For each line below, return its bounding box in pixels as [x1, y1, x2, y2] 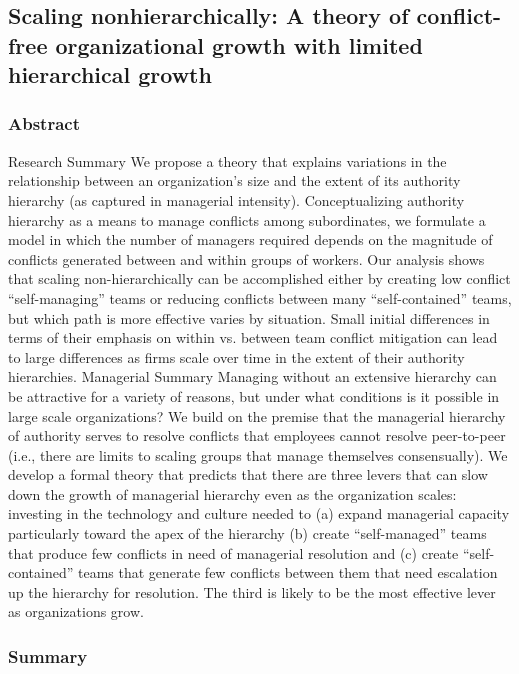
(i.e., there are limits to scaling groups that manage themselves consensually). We [8, 444, 508, 465]
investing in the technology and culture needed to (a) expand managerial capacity [8, 503, 510, 524]
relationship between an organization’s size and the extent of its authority [8, 170, 461, 191]
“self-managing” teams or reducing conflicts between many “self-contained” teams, [8, 287, 512, 308]
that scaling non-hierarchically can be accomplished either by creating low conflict [8, 268, 511, 289]
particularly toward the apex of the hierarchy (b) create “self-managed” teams [8, 523, 487, 544]
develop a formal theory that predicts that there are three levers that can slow [8, 464, 488, 485]
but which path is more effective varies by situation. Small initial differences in [8, 307, 490, 328]
